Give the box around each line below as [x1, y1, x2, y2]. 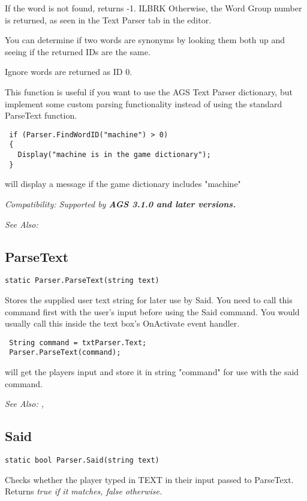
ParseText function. [5, 109, 77, 122]
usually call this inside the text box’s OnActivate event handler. [5, 317, 240, 330]
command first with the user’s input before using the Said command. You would [5, 305, 300, 318]
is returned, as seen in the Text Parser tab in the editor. [5, 13, 212, 26]
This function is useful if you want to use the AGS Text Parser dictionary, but [5, 85, 293, 98]
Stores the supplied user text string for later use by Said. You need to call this [5, 294, 293, 306]
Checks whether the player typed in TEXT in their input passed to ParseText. [5, 473, 294, 485]
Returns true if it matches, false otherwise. [5, 485, 162, 497]
